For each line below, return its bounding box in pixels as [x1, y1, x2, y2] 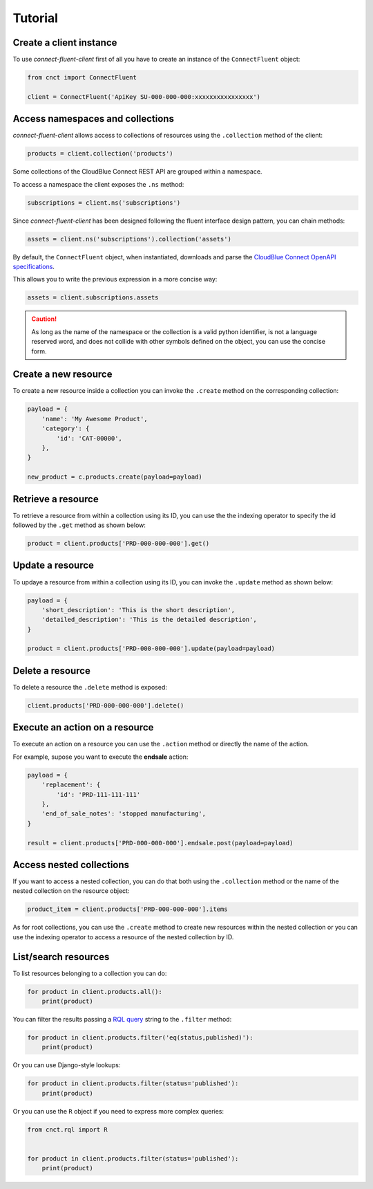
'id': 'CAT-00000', [56, 434, 122, 442]
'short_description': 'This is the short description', [41, 606, 236, 614]
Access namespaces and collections [12, 113, 174, 125]
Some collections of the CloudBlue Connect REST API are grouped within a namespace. [12, 167, 262, 176]
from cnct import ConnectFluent [27, 73, 137, 82]
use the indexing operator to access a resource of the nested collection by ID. [12, 932, 234, 941]
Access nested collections [12, 858, 130, 871]
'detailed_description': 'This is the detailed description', [41, 616, 257, 624]
